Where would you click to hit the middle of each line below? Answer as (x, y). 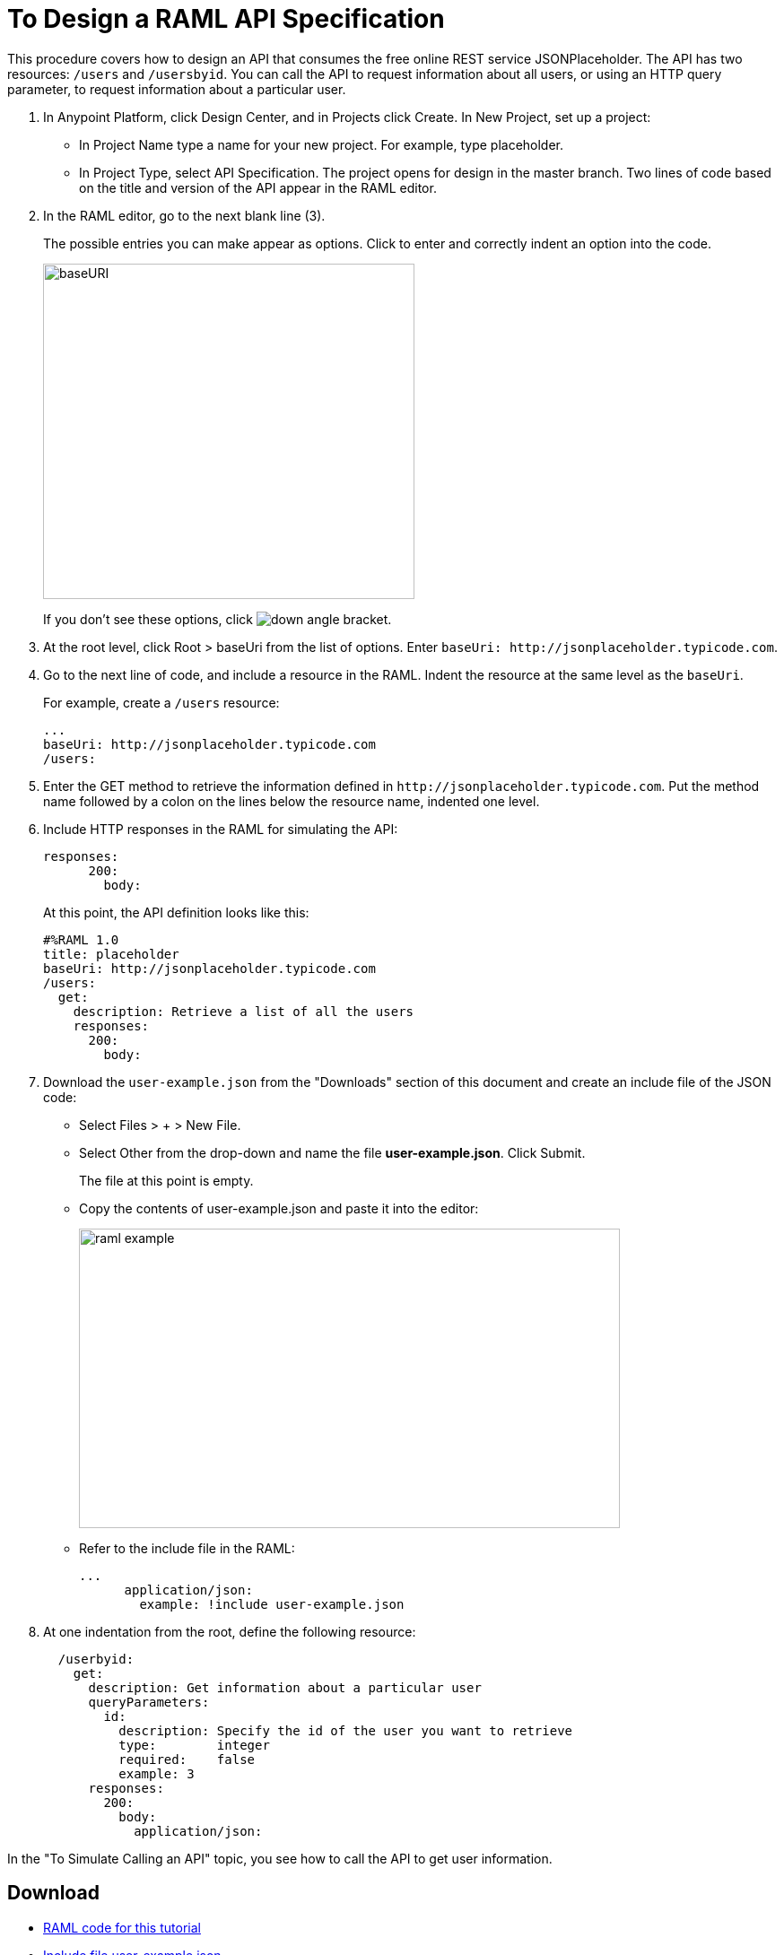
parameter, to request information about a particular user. (177, 89)
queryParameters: (149, 1702)
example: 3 (157, 1773)
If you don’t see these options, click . (218, 619)
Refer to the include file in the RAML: (187, 1548)
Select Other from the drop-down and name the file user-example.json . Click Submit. (332, 1152)
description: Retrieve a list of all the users (244, 1011)
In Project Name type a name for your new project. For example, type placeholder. (322, 144)
